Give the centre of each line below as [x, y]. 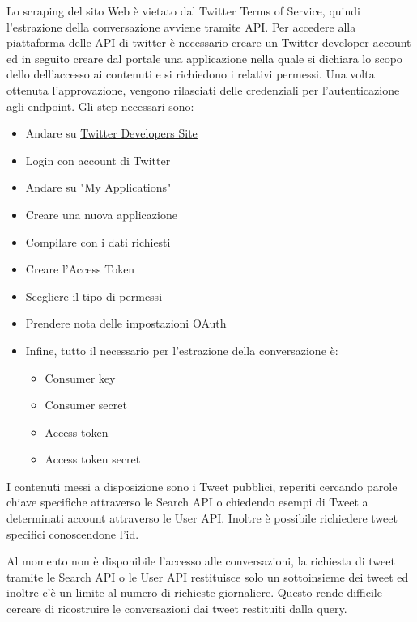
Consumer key [80, 377]
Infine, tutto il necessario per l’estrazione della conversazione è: [182, 350]
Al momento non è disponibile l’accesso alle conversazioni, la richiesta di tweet [201, 561]
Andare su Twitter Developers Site [111, 133]
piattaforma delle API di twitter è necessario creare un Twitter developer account [209, 42]
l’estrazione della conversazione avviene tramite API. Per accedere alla [181, 26]
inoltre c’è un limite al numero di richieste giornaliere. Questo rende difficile [194, 592]
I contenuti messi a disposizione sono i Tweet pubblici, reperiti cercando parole [202, 486]
